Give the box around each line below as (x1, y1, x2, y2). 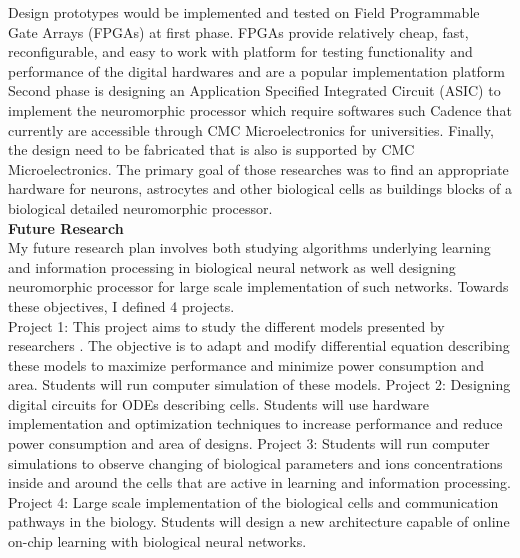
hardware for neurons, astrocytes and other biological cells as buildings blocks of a (8, 178, 513, 199)
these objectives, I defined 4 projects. (8, 295, 235, 316)
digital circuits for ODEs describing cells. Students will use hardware (8, 393, 430, 414)
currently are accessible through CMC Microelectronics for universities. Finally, (8, 119, 494, 140)
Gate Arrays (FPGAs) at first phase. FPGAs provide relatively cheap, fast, (8, 21, 469, 42)
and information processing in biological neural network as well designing (8, 256, 456, 277)
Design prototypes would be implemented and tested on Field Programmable (8, 2, 480, 22)
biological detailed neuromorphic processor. (8, 197, 273, 218)
